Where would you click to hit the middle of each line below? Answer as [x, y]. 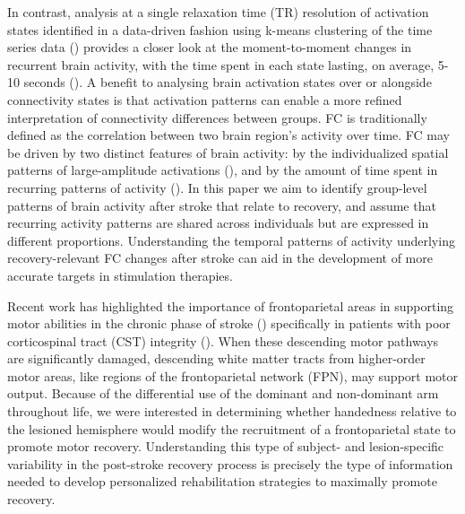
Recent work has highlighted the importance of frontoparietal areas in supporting [231, 305]
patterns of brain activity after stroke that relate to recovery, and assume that [222, 205]
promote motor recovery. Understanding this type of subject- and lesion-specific [226, 446]
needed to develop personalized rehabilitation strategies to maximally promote [222, 481]
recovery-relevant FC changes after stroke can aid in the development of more [220, 258]
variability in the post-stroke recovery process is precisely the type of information [230, 463]
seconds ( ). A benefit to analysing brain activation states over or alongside [228, 82]
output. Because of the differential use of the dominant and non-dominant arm [223, 393]
